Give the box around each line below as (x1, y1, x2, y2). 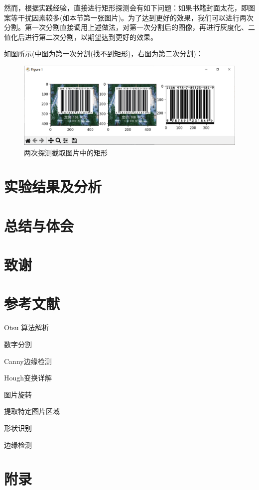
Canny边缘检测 (4, 356, 52, 366)
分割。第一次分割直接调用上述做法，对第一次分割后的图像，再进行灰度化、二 (4, 22, 255, 32)
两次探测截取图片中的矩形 (24, 147, 108, 157)
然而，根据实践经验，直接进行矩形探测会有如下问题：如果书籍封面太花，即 (4, 2, 248, 12)
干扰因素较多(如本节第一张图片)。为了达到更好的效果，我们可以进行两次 (17, 12, 254, 22)
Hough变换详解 (4, 372, 52, 383)
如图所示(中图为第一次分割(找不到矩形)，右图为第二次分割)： (4, 48, 203, 59)
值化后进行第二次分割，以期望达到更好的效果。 (4, 31, 157, 42)
